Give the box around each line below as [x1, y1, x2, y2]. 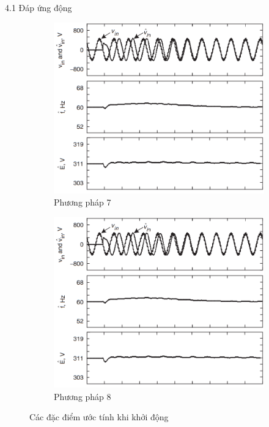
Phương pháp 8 [54, 390, 111, 402]
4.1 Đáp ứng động [5, 1, 72, 13]
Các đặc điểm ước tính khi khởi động [29, 410, 169, 423]
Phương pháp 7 [54, 195, 111, 208]
